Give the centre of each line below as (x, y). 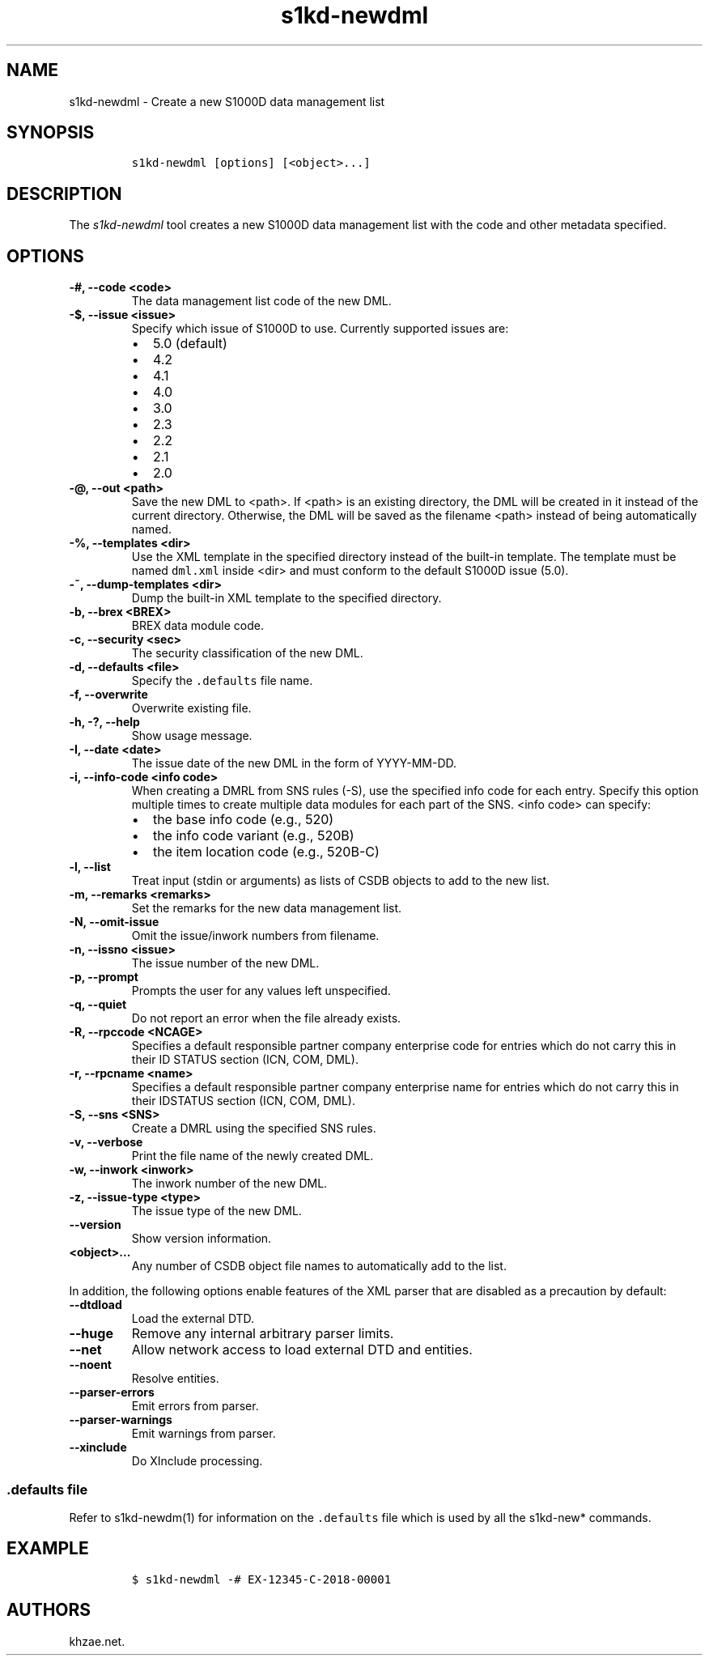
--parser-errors (112, 1392)
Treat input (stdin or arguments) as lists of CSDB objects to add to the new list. (340, 881)
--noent (90, 1365)
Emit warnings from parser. (204, 1434)
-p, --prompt (104, 977)
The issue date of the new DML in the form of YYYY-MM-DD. (294, 763)
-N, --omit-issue (114, 922)
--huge (91, 1334)
